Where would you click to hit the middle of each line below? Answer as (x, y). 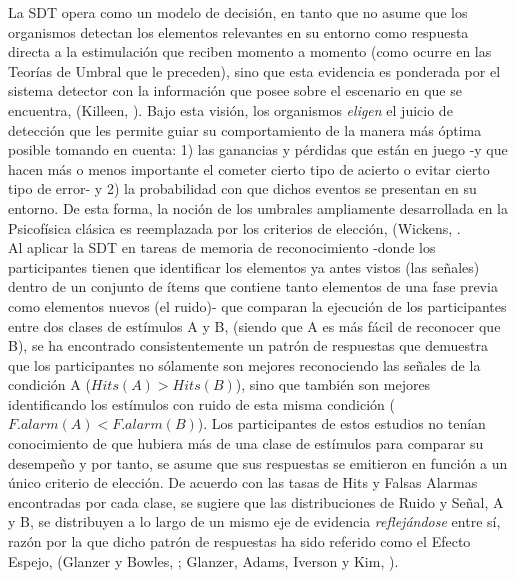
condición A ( (49, 384)
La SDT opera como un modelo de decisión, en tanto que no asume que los (238, 12)
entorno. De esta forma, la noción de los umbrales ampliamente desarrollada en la (258, 207)
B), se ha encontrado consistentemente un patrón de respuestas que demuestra (248, 345)
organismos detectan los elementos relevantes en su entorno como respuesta (238, 31)
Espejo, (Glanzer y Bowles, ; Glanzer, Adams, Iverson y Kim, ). (203, 560)
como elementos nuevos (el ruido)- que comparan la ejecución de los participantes (257, 305)
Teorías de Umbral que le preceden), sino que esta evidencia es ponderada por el (254, 70)
